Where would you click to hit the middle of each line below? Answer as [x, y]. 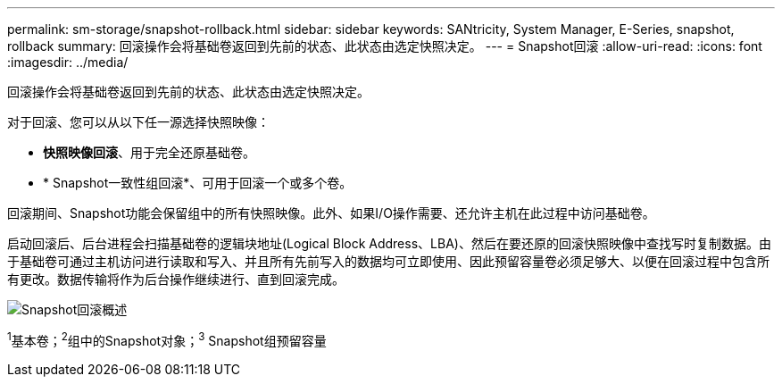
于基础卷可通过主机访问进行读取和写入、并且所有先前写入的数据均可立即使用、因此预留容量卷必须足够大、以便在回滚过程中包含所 [388, 261]
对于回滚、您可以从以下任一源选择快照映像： [138, 122]
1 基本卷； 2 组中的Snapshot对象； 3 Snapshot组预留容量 [167, 339]
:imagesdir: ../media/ [68, 62]
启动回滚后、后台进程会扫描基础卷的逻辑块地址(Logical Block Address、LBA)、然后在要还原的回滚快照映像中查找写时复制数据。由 [389, 243]
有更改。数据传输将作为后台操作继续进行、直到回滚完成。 [176, 279]
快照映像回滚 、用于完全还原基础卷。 [149, 152]
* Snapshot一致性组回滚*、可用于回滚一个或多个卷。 [198, 183]
